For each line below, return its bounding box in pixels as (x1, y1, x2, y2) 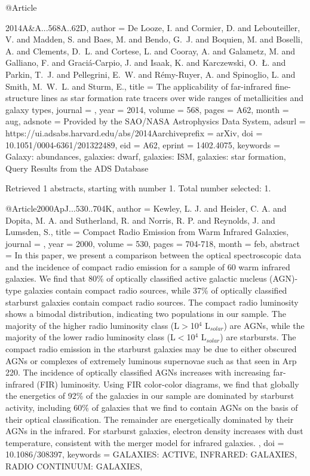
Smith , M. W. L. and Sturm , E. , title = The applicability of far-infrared (5, 80, 272, 92)
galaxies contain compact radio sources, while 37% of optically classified (24, 284, 287, 297)
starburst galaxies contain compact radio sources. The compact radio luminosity (5, 295, 299, 308)
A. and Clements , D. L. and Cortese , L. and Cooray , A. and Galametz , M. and (5, 44, 296, 57)
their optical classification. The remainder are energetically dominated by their (5, 413, 294, 425)
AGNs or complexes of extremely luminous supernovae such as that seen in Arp (5, 354, 297, 367)
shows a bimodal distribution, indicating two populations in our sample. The (5, 307, 286, 320)
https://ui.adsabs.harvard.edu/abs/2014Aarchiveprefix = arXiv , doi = (5, 126, 263, 139)
